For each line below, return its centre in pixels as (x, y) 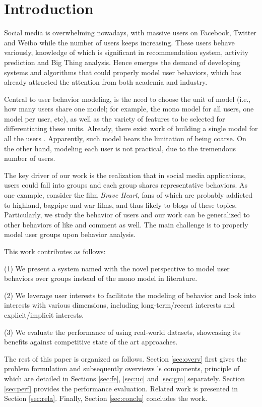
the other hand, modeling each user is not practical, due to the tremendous (120, 148)
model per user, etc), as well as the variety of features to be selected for (115, 118)
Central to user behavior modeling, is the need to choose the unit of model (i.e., (127, 99)
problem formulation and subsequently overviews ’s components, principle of (122, 368)
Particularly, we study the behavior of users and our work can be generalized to (127, 215)
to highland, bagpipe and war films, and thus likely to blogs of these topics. (121, 205)
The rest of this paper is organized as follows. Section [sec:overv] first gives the (125, 358)
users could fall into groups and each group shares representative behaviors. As (126, 185)
